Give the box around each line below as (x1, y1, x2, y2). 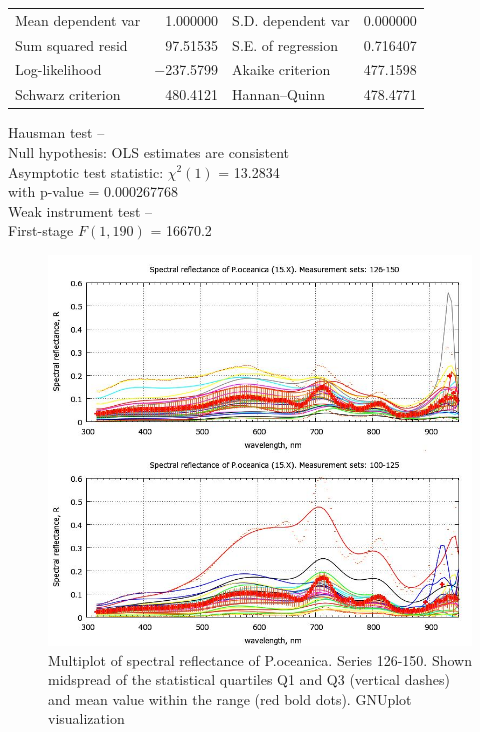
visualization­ (48, 708, 125, 729)
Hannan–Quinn (232, 84, 326, 105)
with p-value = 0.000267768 (8, 181, 178, 202)
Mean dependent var (15, 9, 141, 30)
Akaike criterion (232, 59, 331, 80)
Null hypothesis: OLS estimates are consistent (8, 141, 290, 162)
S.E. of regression (232, 34, 338, 55)
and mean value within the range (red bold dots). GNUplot (48, 688, 412, 709)
